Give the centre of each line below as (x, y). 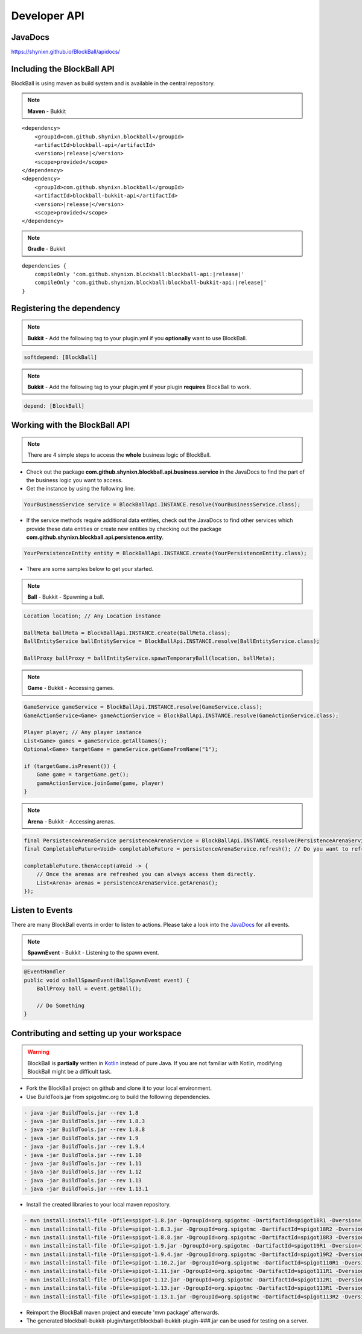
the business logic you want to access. (75, 480)
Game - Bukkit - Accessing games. (71, 688)
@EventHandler (45, 972)
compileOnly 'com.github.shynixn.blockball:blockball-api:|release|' (139, 274)
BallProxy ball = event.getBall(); (89, 988)
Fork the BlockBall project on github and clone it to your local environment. (119, 1088)
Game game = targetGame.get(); (83, 775)
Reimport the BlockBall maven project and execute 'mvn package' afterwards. (123, 1312)
